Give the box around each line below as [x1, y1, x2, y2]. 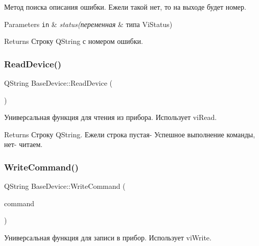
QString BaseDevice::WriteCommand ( [4, 181, 126, 191]
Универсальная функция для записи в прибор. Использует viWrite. [4, 232, 211, 243]
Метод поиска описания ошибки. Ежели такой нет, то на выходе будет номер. [4, 2, 246, 12]
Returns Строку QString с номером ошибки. [4, 36, 143, 46]
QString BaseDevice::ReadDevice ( [4, 78, 113, 88]
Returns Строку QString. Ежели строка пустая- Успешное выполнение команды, [4, 129, 255, 139]
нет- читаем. [4, 139, 43, 150]
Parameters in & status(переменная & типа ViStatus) [4, 18, 173, 29]
